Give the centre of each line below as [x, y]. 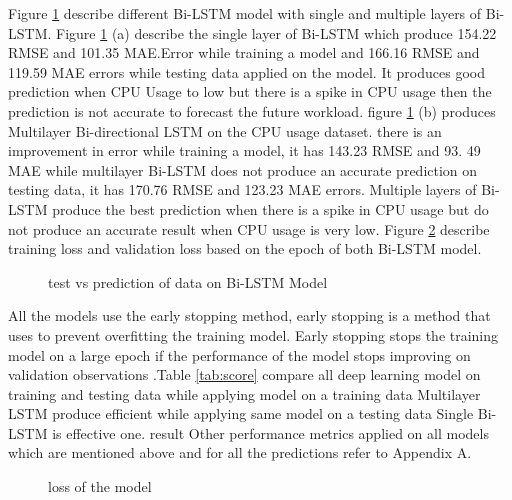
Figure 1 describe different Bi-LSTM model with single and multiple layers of [245, 13]
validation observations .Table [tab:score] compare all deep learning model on [244, 374]
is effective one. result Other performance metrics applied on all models [270, 432]
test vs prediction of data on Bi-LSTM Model [188, 281]
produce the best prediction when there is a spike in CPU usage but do [270, 208]
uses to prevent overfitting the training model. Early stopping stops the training [253, 334]
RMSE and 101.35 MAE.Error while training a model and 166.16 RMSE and [244, 52]
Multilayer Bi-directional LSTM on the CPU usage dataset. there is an [225, 130]
